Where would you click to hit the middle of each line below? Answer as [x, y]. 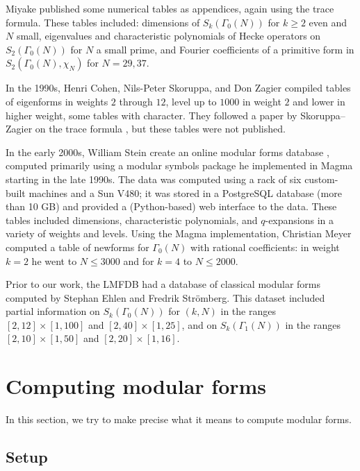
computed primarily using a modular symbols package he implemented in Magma [179, 165]
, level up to [191, 101]
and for [139, 260]
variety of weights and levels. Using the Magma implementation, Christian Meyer [179, 233]
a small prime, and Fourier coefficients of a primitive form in [225, 49]
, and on [199, 324]
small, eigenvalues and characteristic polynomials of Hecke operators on [169, 36]
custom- [321, 179]
